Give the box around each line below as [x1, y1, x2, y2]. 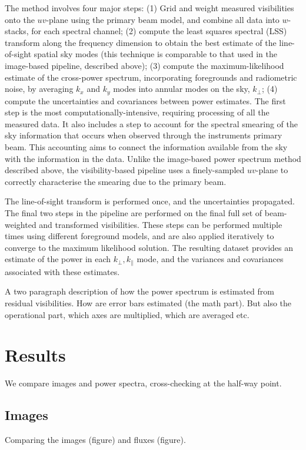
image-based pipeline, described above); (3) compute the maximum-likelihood [5, 59, 284, 71]
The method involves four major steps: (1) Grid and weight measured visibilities [5, 2, 294, 14]
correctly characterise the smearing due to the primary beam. [5, 175, 227, 187]
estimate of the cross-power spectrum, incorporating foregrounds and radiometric [5, 71, 297, 83]
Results [5, 343, 66, 367]
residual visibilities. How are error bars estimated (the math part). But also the [5, 296, 292, 309]
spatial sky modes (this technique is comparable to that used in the [34, 48, 277, 60]
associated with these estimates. [5, 265, 120, 277]
